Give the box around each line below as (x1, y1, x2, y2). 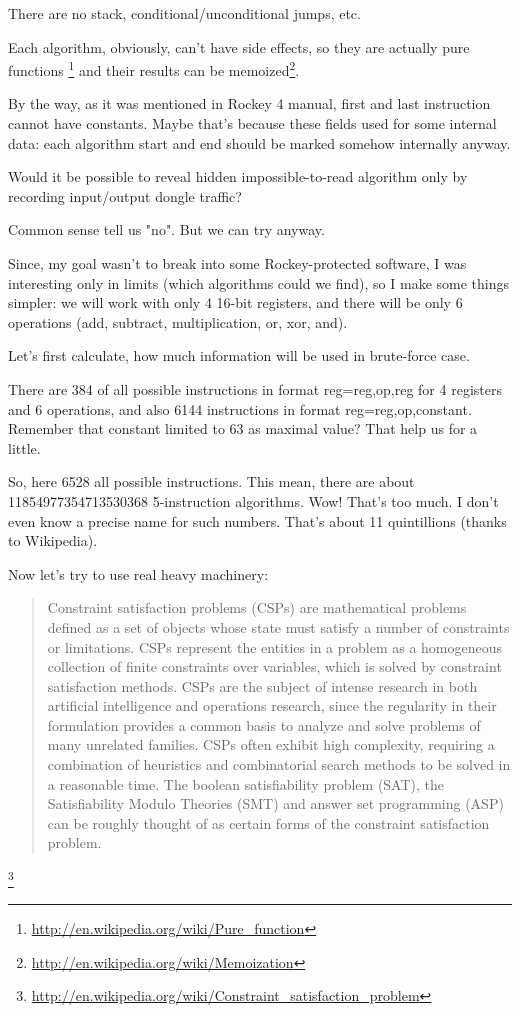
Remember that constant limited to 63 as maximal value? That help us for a (8, 418, 478, 439)
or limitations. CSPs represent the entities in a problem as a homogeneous (47, 636, 503, 657)
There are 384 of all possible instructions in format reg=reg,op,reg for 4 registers (8, 378, 502, 399)
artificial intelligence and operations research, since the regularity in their (47, 695, 497, 716)
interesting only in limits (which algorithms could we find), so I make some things (8, 272, 510, 293)
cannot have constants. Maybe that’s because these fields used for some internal (8, 113, 497, 134)
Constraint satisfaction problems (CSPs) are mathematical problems (47, 597, 467, 618)
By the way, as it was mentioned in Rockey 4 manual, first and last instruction (8, 93, 491, 114)
